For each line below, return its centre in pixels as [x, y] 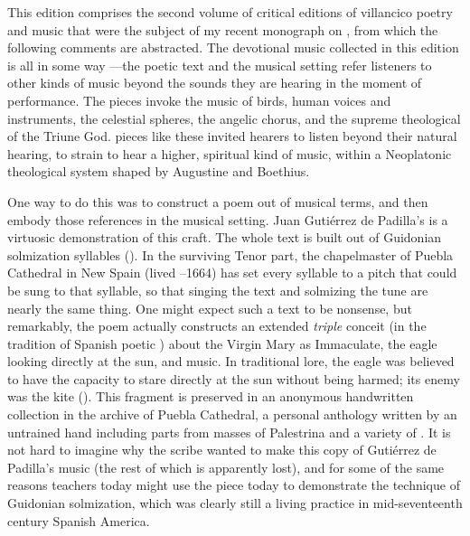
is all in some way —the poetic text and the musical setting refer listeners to [220, 65]
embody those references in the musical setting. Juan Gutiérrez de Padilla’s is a [228, 219]
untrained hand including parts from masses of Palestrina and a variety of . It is [229, 432]
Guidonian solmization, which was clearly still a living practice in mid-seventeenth [235, 503]
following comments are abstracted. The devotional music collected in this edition [233, 47]
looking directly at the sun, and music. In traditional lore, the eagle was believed [231, 361]
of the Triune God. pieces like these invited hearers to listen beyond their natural [232, 136]
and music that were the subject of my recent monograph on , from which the [223, 29]
